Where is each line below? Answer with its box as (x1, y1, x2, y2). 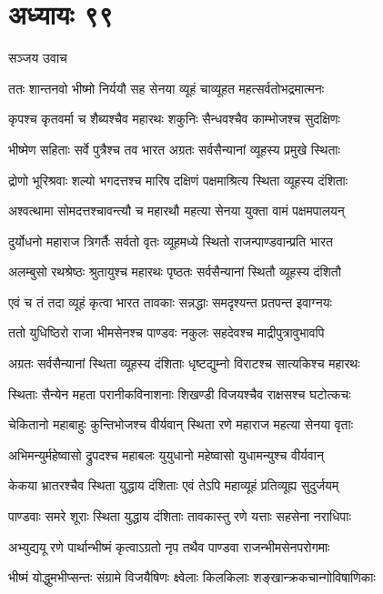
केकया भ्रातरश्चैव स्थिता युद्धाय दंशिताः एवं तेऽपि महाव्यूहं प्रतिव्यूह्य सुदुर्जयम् (8, 476, 339, 495)
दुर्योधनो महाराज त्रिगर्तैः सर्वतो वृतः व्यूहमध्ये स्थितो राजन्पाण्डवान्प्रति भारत (8, 231, 333, 250)
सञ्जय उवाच (8, 48, 67, 67)
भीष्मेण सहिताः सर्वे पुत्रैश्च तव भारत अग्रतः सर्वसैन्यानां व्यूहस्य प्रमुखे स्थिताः (8, 139, 340, 158)
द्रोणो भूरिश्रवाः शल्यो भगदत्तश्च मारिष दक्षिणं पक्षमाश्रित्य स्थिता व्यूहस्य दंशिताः (8, 170, 348, 189)
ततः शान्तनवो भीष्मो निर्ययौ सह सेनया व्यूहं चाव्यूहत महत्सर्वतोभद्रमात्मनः (8, 78, 325, 97)
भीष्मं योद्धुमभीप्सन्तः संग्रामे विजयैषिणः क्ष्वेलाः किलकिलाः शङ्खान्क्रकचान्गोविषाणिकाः (8, 568, 376, 587)
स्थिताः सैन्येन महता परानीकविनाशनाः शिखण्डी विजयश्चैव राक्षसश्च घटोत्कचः (8, 384, 351, 403)
